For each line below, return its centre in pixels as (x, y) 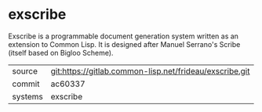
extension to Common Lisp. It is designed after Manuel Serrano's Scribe (124, 44)
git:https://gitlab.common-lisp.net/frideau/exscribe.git (150, 70)
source (25, 70)
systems (27, 96)
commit (26, 84)
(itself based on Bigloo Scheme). (61, 52)
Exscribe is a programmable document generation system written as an (124, 36)
